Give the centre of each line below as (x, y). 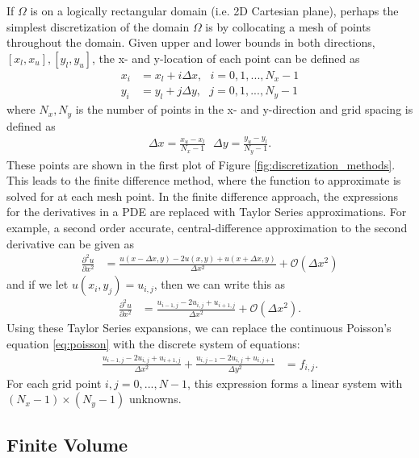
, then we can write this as (220, 284)
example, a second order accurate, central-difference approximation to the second (207, 228)
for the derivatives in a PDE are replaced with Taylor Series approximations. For (207, 212)
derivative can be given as (70, 243)
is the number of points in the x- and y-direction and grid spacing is (244, 109)
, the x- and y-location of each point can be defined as (226, 58)
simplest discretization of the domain (98, 26)
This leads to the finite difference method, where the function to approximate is (204, 180)
